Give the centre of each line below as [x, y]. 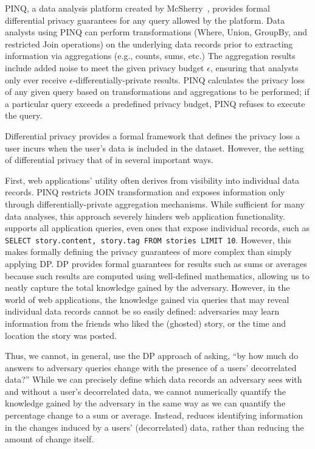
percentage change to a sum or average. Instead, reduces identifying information [154, 415]
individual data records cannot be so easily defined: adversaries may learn [142, 311]
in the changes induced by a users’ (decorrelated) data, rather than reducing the [154, 427]
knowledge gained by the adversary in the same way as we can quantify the [145, 403]
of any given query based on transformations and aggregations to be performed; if [157, 92]
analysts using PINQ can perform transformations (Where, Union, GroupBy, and [156, 32]
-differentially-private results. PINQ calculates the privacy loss [189, 79]
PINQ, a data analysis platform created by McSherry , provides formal [137, 8]
